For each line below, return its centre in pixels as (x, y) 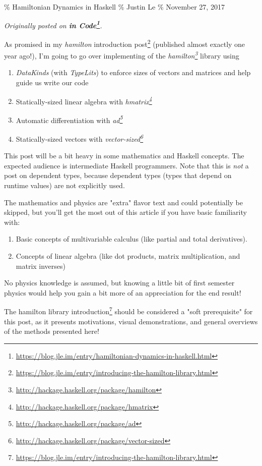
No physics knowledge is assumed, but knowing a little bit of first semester (119, 283)
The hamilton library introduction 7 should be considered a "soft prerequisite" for (128, 311)
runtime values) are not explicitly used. (64, 185)
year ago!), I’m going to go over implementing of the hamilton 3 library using (122, 55)
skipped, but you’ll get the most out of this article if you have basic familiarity (125, 212)
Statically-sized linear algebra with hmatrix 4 (84, 100)
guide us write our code (52, 82)
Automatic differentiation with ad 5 (69, 119)
